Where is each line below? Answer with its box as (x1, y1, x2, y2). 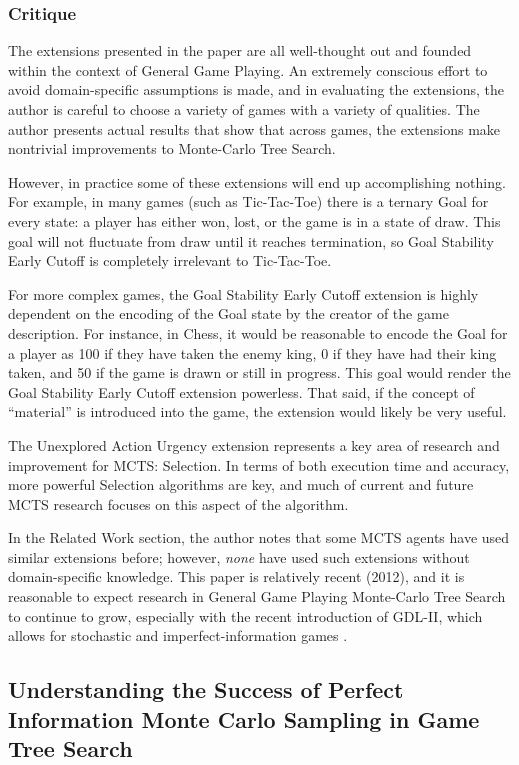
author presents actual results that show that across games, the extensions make (8, 118, 501, 139)
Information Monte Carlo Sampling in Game (8, 703, 480, 734)
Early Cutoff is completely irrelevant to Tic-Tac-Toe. (8, 250, 332, 271)
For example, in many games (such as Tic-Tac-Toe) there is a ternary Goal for (8, 191, 489, 212)
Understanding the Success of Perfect (8, 674, 404, 705)
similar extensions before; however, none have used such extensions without (8, 546, 470, 567)
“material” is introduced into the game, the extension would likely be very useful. (8, 401, 507, 422)
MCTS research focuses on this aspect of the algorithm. (8, 493, 349, 514)
